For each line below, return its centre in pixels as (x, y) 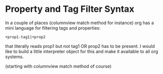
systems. (14, 56)
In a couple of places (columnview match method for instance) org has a (80, 23)
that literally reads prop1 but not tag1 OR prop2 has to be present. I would (80, 46)
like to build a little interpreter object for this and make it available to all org (82, 51)
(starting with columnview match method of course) (58, 66)
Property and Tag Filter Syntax (70, 9)
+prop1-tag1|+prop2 (25, 37)
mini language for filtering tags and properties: (53, 28)
